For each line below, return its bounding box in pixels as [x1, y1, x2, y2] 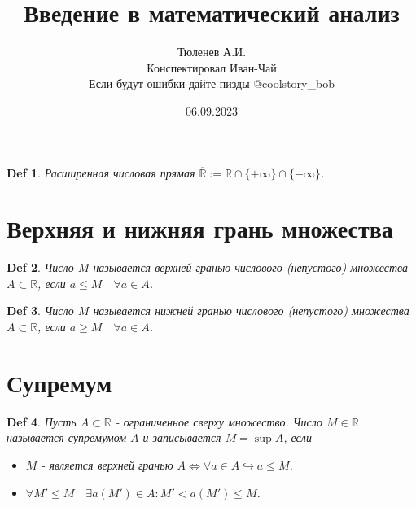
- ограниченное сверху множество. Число [115, 413, 322, 430]
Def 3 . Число [7, 302, 74, 319]
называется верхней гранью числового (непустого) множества [93, 259, 409, 276]
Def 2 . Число [7, 259, 74, 276]
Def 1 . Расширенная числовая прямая [7, 164, 195, 181]
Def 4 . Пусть [7, 413, 77, 430]
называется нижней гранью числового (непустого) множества [93, 302, 409, 319]
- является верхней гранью [41, 456, 173, 473]
